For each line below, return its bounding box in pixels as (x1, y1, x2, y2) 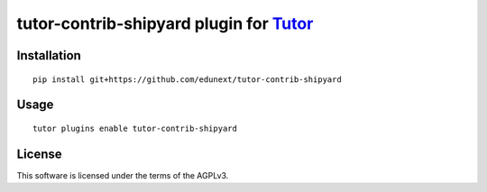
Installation (16, 48, 81, 63)
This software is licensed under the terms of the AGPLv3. (16, 169, 229, 180)
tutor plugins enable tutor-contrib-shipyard (32, 123, 238, 133)
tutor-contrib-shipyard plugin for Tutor (16, 14, 314, 33)
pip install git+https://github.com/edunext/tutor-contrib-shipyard (32, 74, 342, 85)
